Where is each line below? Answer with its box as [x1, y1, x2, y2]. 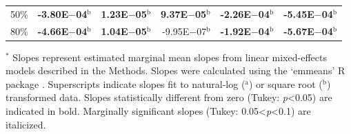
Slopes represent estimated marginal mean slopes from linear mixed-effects [12, 49, 327, 64]
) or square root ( [249, 76, 323, 91]
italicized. [6, 117, 46, 131]
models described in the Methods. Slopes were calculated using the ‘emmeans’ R [6, 63, 345, 78]
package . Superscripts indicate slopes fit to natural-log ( [6, 76, 245, 91]
